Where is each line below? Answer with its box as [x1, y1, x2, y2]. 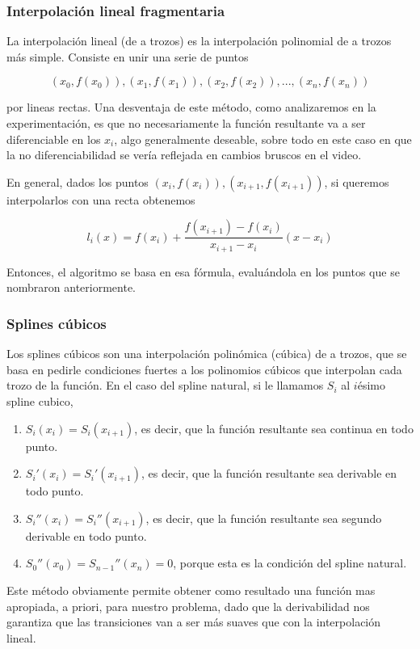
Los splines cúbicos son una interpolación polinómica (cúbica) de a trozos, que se [6, 345, 407, 362]
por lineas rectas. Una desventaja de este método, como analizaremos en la [6, 99, 376, 116]
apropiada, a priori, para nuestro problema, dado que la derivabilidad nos [6, 597, 370, 614]
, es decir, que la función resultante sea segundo [145, 509, 382, 526]
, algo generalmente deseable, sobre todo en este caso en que [114, 130, 412, 147]
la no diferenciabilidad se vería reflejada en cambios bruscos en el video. [6, 146, 362, 163]
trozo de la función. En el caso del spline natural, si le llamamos [6, 377, 324, 394]
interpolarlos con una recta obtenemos [6, 191, 195, 208]
